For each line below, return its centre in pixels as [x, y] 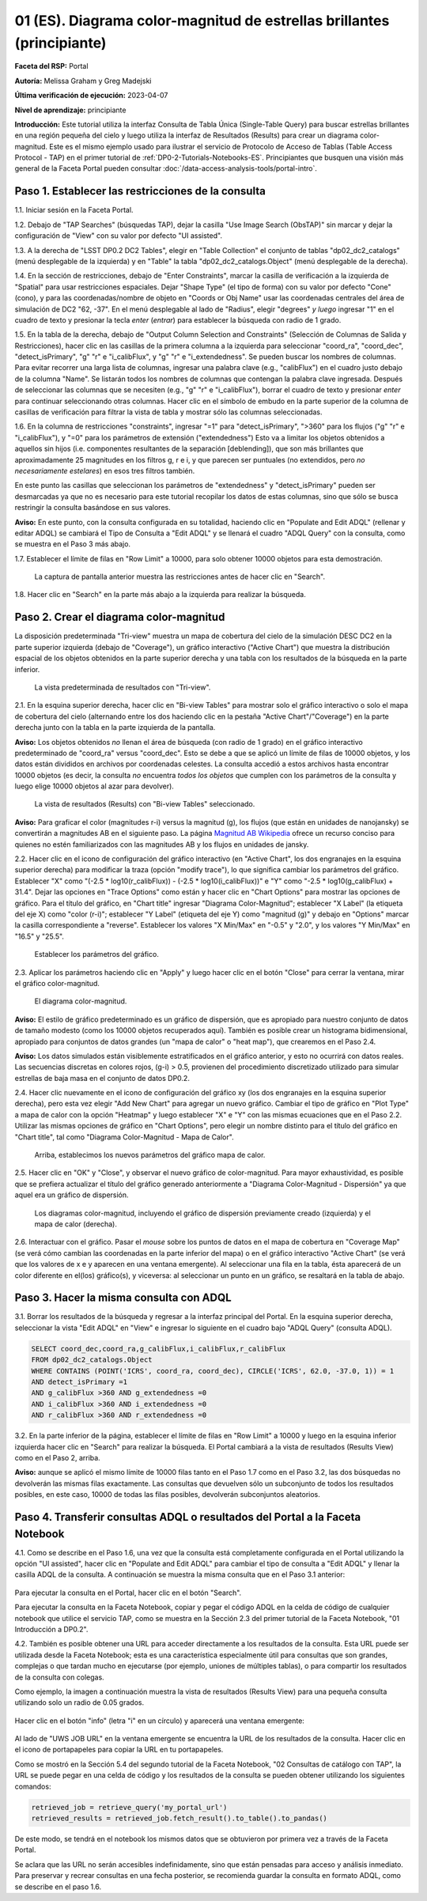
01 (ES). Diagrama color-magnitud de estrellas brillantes [202, 21]
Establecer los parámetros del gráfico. [97, 954]
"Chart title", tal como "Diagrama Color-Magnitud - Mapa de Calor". [124, 1137]
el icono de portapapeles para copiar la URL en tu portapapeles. [119, 1750]
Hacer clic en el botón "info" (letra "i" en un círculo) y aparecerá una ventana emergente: [159, 1721]
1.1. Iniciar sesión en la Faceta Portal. [74, 210]
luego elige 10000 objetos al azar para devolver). [94, 786]
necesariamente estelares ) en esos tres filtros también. [105, 471]
